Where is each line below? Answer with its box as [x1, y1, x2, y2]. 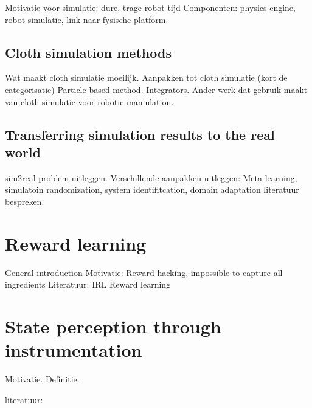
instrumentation [5, 337, 142, 362]
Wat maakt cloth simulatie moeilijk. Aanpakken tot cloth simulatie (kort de [5, 71, 288, 84]
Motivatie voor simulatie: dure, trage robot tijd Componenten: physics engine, [5, 1, 296, 13]
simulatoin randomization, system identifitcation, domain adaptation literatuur [5, 183, 299, 196]
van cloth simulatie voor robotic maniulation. [5, 95, 174, 108]
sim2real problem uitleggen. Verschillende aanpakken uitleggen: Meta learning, [5, 171, 297, 184]
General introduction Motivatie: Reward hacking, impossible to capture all [5, 266, 283, 278]
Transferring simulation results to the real [5, 125, 275, 143]
